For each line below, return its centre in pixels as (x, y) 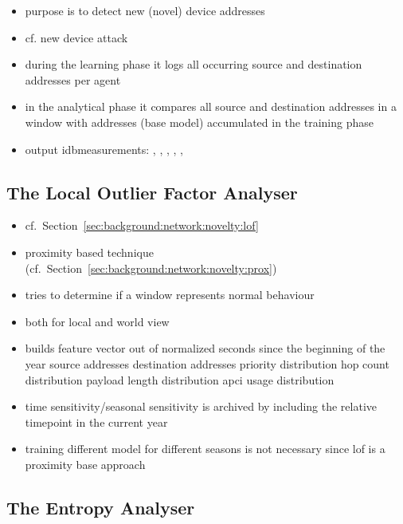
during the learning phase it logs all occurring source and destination (194, 64)
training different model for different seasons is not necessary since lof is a (205, 449)
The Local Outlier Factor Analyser (152, 192)
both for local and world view (97, 321)
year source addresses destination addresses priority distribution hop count (207, 363)
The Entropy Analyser (101, 507)
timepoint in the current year (96, 422)
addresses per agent (73, 79)
